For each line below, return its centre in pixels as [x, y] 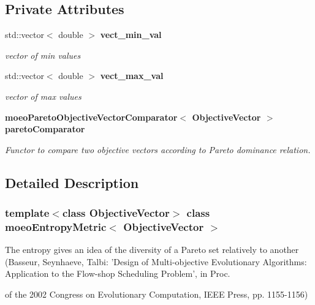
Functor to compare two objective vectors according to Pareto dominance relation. [158, 149]
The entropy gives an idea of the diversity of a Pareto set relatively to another [152, 250]
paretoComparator [45, 129]
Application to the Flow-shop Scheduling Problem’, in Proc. [118, 273]
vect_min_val [131, 35]
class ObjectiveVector [116, 213]
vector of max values [43, 96]
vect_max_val [132, 76]
